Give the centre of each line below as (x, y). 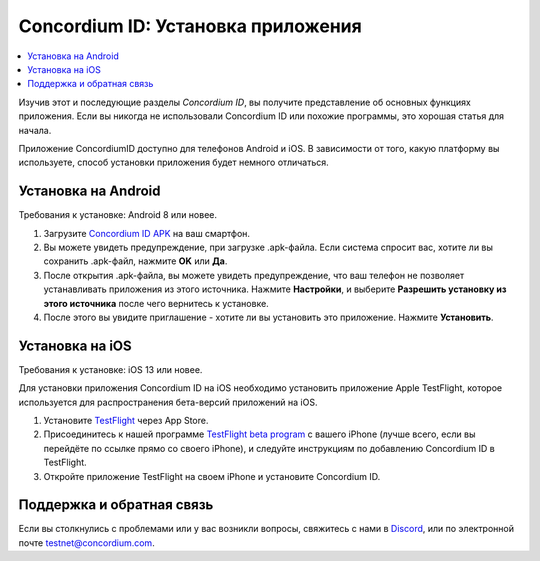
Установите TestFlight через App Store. (126, 420)
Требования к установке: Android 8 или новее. (117, 215)
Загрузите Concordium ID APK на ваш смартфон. (146, 233)
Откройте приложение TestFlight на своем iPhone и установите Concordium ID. (212, 476)
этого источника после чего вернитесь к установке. (156, 303)
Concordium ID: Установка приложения (190, 26)
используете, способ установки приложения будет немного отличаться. (173, 162)
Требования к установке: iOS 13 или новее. (110, 369)
